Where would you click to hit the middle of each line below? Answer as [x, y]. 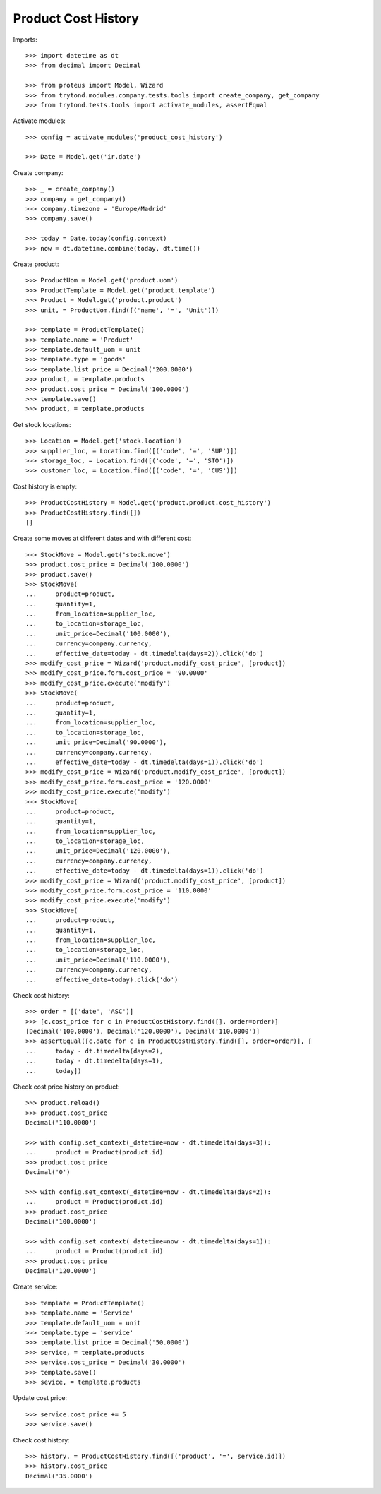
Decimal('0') [48, 1172]
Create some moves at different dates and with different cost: [102, 538]
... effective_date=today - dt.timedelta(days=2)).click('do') [145, 653]
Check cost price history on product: [66, 1087]
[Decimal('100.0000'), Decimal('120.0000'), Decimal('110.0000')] [143, 1032]
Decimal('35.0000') [59, 1476]
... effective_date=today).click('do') [102, 979]
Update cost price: [40, 1398]
